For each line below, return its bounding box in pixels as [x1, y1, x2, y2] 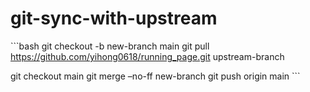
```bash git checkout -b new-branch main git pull [10, 40, 210, 52]
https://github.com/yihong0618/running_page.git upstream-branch [10, 50, 285, 62]
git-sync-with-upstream [10, 7, 218, 30]
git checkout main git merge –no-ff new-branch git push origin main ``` [10, 70, 301, 82]
